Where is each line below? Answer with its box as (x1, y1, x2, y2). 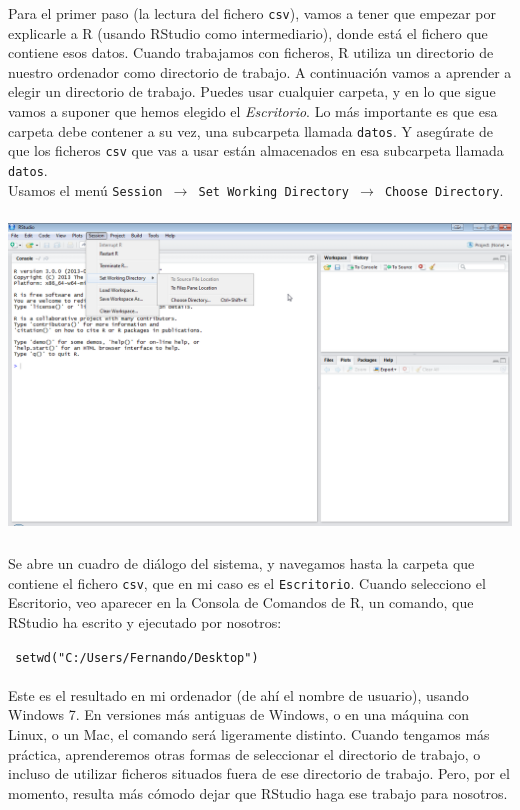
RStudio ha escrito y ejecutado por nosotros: (8, 611, 282, 632)
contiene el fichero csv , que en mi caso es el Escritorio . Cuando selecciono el (8, 572, 486, 593)
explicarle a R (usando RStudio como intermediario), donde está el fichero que (8, 22, 488, 43)
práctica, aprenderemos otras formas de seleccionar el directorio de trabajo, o (8, 743, 481, 764)
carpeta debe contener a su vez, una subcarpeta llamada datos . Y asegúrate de (8, 120, 493, 141)
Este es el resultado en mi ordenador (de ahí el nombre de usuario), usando (8, 684, 469, 705)
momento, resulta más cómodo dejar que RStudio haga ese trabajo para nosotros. (8, 782, 508, 803)
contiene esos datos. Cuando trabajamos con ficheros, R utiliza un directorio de (8, 42, 494, 63)
